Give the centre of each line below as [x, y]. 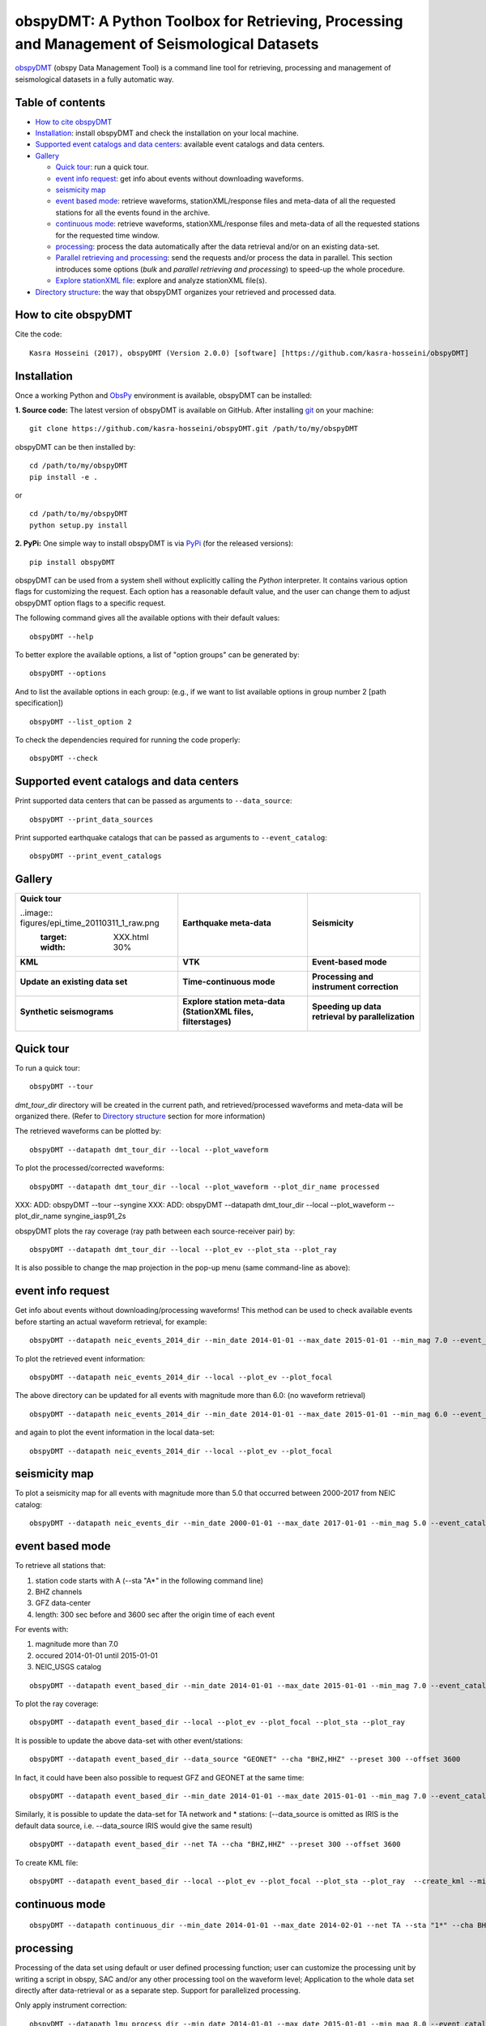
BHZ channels [59, 1592]
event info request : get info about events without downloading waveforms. [179, 178]
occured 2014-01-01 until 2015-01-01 [96, 1655]
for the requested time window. [107, 235]
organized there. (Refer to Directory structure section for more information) [140, 1116]
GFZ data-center [63, 1603]
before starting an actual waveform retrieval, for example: [111, 1322]
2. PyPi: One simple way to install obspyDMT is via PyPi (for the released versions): [154, 544]
